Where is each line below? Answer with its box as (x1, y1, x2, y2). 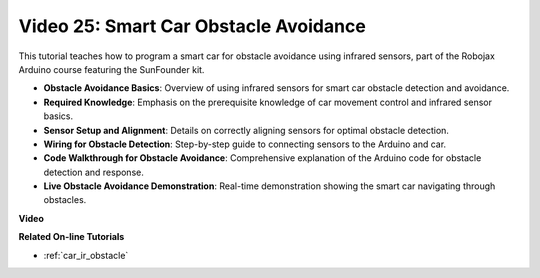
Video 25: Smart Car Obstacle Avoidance (18, 15, 367, 37)
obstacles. (43, 194, 87, 206)
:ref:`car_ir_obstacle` (43, 249, 129, 261)
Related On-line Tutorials (18, 231, 125, 243)
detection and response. (43, 166, 144, 178)
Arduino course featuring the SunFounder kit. (18, 63, 205, 75)
